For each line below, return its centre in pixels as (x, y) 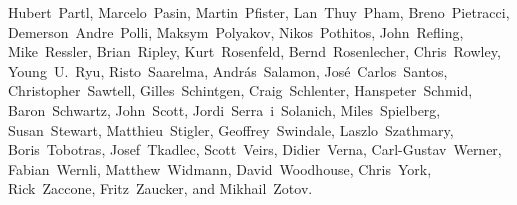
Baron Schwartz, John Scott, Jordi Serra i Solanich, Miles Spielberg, (224, 109)
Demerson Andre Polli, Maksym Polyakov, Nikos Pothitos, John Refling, (236, 31)
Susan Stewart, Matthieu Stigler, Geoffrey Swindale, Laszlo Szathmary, (231, 129)
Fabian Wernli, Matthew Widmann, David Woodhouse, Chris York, (220, 168)
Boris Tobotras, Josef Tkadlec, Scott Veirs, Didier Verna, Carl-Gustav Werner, (255, 149)
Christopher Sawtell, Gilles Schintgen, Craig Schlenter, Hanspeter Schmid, (240, 90)
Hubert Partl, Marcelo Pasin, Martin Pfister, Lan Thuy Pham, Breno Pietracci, (259, 12)
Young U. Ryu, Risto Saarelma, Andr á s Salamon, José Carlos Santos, (228, 70)
